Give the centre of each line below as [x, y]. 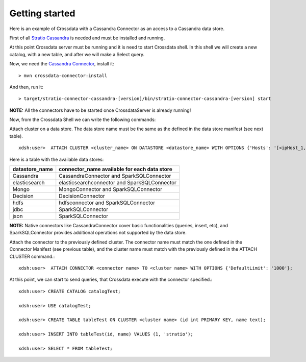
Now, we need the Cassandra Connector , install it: [62, 64]
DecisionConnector [82, 196]
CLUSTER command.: [32, 256]
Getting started [42, 13]
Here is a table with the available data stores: [57, 159]
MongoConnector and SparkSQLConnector [111, 189]
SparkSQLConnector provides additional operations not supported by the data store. [98, 233]
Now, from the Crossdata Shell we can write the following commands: [83, 119]
